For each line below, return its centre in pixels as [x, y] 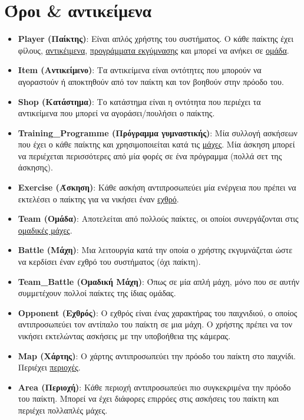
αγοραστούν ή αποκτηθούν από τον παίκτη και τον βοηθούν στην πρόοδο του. [151, 81]
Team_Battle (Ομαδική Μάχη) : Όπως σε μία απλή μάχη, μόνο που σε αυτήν [159, 281]
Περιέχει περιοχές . [49, 367]
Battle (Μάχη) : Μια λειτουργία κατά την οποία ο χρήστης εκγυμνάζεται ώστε [155, 250]
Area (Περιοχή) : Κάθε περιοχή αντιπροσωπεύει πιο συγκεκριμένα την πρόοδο [154, 387]
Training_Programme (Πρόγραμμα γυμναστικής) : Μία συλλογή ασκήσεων [158, 132]
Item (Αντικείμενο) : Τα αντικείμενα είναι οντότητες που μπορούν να [140, 70]
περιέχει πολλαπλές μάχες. [63, 410]
